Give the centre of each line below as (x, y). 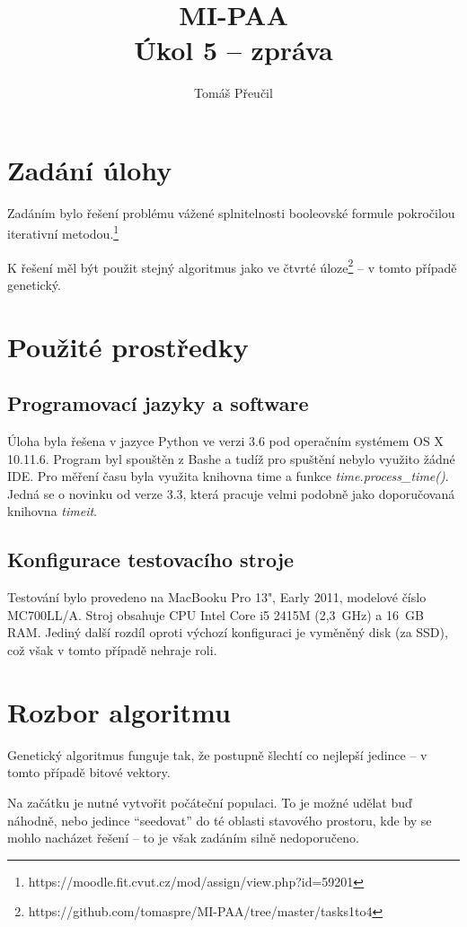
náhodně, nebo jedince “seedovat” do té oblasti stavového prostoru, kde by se (220, 820)
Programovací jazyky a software (158, 403)
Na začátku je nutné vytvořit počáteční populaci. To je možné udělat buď (210, 802)
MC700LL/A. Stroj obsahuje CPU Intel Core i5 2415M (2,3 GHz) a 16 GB (216, 614)
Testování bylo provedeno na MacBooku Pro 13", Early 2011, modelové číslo (217, 597)
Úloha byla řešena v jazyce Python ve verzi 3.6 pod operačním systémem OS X (225, 441)
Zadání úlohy (90, 169)
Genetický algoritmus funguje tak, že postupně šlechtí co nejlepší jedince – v (217, 754)
